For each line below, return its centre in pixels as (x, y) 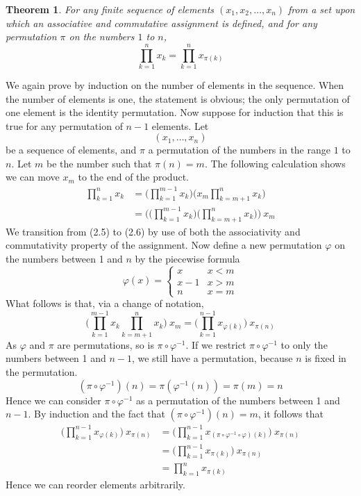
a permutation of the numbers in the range (239, 150)
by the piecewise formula (187, 258)
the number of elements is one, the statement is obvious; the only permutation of (178, 98)
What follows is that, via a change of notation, (105, 303)
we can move (33, 177)
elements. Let (180, 125)
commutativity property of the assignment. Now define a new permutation (164, 245)
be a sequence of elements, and (71, 150)
